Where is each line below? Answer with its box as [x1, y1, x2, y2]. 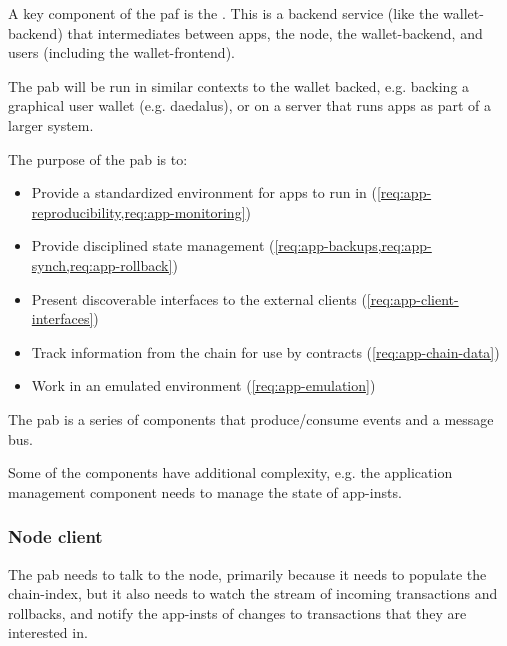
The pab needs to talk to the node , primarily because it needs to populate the [8, 563, 487, 584]
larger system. [8, 114, 94, 135]
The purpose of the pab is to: [8, 148, 188, 169]
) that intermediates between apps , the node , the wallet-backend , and [57, 22, 483, 43]
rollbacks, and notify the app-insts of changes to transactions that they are [8, 602, 467, 623]
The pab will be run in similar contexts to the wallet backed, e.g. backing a [8, 75, 470, 96]
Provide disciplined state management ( [31, 235, 275, 256]
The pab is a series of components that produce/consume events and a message [8, 408, 494, 429]
